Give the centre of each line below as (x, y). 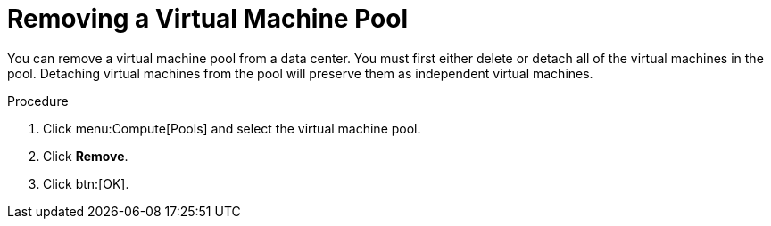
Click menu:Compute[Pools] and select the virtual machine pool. (232, 128)
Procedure (38, 101)
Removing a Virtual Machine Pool (207, 19)
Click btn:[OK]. (86, 183)
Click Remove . (86, 156)
